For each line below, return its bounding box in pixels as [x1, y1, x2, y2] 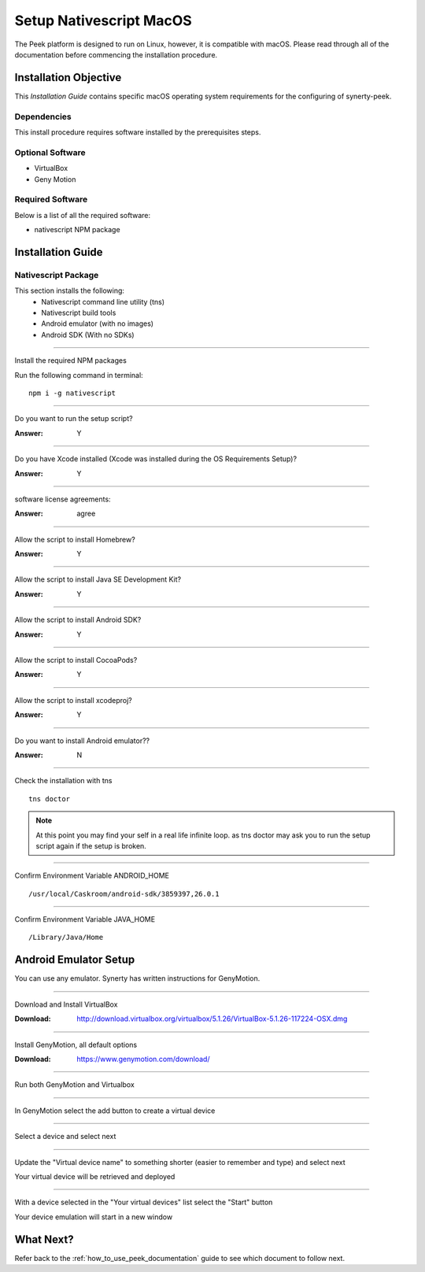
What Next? [14, 1233, 74, 1246]
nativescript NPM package [34, 225, 121, 235]
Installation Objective [14, 71, 122, 84]
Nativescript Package [14, 269, 99, 280]
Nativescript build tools [41, 308, 116, 317]
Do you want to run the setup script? [14, 414, 133, 423]
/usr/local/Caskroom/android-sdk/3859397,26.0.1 [28, 889, 220, 898]
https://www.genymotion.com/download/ [76, 1054, 210, 1063]
